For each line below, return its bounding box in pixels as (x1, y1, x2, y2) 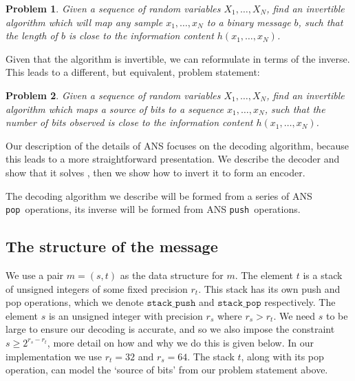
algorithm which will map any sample (6, 14, 163, 29)
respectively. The (264, 295, 336, 309)
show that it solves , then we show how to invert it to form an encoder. (6, 165, 305, 179)
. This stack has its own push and (198, 281, 341, 296)
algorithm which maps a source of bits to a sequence (6, 101, 224, 116)
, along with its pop (241, 349, 324, 363)
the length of (6, 28, 58, 43)
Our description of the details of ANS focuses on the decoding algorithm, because (6, 138, 349, 152)
